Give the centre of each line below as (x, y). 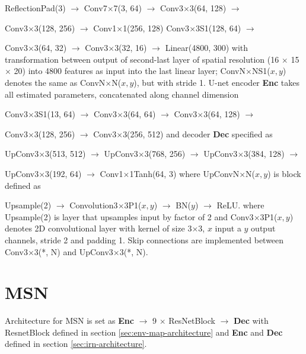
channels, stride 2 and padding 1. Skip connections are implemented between (144, 239)
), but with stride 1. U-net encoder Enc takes (217, 82)
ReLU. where (240, 205)
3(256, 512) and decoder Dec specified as (198, 133)
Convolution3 (94, 205)
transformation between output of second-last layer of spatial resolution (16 (142, 59)
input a (228, 228)
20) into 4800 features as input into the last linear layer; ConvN (130, 71)
